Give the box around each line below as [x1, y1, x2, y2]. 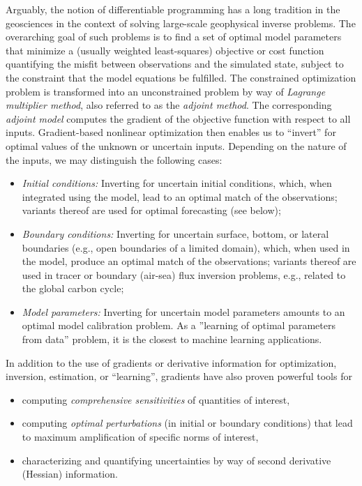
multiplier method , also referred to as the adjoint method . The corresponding [6, 98, 332, 112]
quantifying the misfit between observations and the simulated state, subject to [6, 56, 344, 71]
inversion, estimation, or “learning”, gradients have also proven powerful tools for [6, 369, 352, 384]
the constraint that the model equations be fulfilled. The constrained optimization [6, 70, 356, 84]
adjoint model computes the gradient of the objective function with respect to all [6, 111, 351, 126]
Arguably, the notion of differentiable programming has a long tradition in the [6, 2, 340, 16]
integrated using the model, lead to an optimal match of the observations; [22, 189, 338, 204]
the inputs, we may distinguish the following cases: [6, 152, 223, 167]
